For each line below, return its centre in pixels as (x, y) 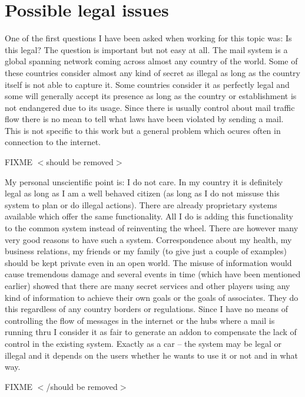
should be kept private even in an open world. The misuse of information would (148, 262)
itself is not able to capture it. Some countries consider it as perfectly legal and (147, 84)
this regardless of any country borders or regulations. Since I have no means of (147, 309)
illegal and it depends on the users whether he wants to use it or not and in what (151, 355)
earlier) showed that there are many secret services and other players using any (147, 286)
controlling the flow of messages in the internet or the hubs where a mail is (140, 320)
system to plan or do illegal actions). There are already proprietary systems (141, 204)
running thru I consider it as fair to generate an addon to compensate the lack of (151, 332)
